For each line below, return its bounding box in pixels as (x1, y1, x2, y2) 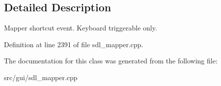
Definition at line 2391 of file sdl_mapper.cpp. (4, 39, 143, 49)
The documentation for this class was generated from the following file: (4, 56, 218, 66)
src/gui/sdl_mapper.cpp (4, 72, 78, 82)
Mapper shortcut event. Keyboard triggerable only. (4, 23, 157, 33)
